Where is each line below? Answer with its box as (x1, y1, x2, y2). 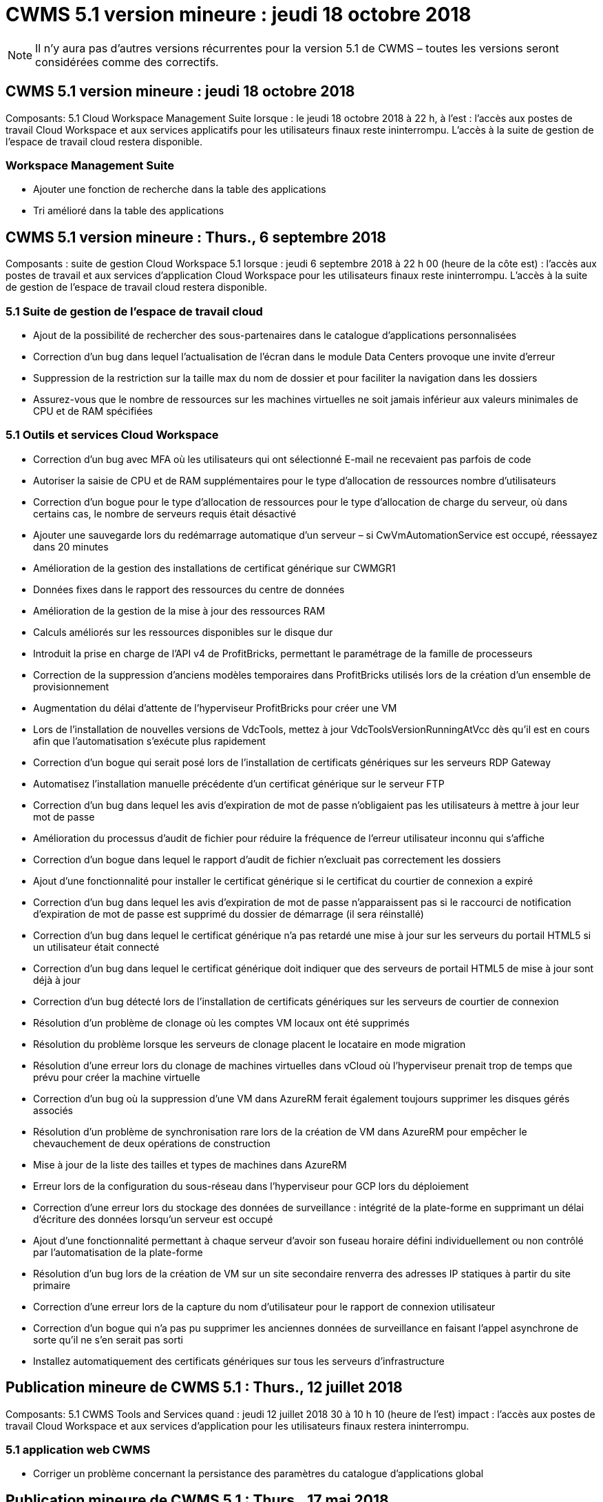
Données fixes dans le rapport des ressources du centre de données (33, 583, 345, 595)
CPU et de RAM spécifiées (33, 404, 153, 417)
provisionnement (33, 680, 109, 692)
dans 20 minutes (33, 540, 109, 553)
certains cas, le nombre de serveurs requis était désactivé (33, 507, 297, 519)
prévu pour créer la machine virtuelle (33, 1071, 200, 1083)
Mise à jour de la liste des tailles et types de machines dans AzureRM (33, 1158, 347, 1171)
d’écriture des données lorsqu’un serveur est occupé (33, 1213, 273, 1225)
